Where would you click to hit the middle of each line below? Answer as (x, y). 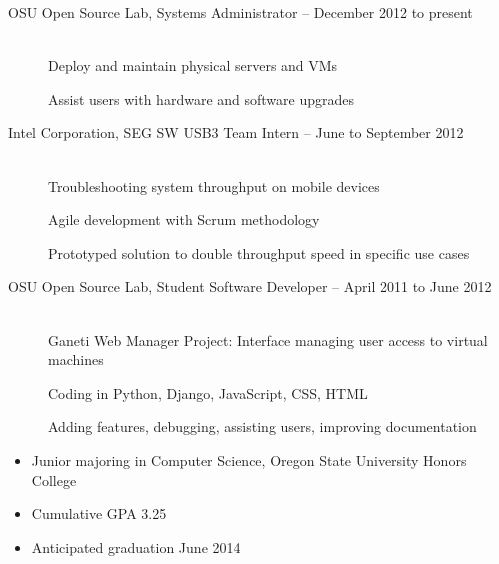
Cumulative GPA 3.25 (99, 513)
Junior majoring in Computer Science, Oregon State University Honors (249, 459)
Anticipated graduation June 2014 (136, 546)
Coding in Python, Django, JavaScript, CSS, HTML (208, 392)
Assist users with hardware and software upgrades (201, 98)
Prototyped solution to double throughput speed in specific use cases (259, 252)
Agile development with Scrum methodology (184, 219)
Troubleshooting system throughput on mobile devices (214, 185)
